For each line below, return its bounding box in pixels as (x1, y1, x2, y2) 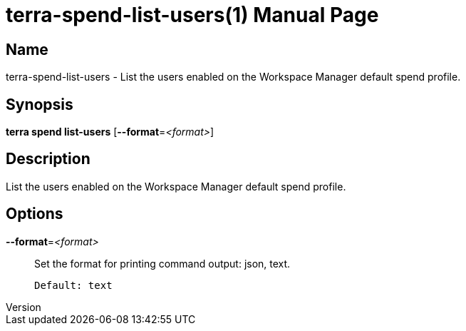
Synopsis (6, 95, 73, 113)
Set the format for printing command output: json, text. (34, 257, 291, 270)
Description (6, 150, 90, 168)
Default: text (34, 279, 113, 291)
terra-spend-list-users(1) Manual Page (6, 3, 379, 27)
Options (6, 205, 63, 223)
